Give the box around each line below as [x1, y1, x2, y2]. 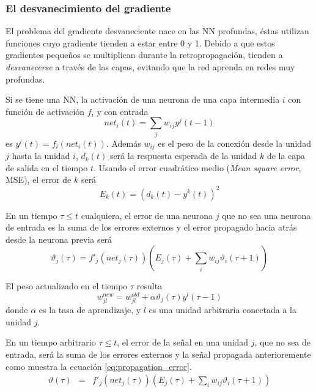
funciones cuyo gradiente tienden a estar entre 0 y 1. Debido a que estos [6, 36, 275, 49]
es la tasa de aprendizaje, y [39, 303, 141, 316]
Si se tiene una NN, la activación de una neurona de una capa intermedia [6, 93, 280, 106]
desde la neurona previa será [6, 232, 112, 245]
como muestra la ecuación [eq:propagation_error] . [6, 360, 192, 372]
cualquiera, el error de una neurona [81, 209, 213, 221]
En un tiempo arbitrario [6, 336, 96, 349]
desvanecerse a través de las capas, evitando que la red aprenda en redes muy [6, 61, 295, 73]
